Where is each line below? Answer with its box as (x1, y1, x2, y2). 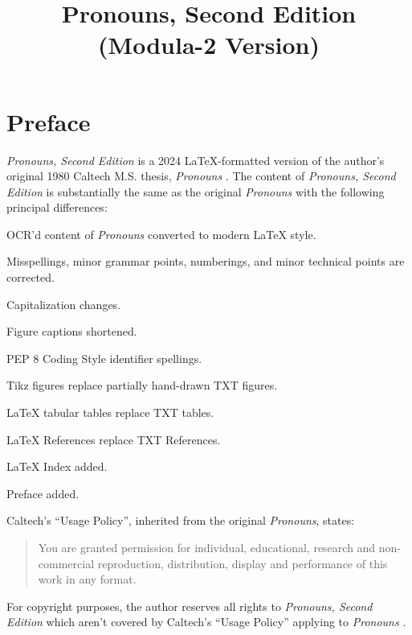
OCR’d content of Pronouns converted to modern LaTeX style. (6, 225, 316, 242)
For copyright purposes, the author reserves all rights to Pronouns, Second (6, 597, 373, 614)
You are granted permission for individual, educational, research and (38, 539, 376, 555)
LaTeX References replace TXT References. (6, 431, 221, 447)
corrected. (6, 269, 55, 286)
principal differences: (6, 199, 108, 216)
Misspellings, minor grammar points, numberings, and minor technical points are (6, 253, 405, 270)
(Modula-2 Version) (98, 28, 320, 61)
